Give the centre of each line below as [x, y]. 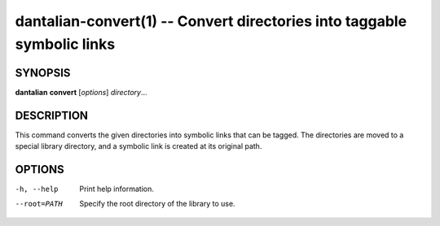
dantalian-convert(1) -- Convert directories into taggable [211, 21]
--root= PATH [39, 204]
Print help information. [117, 189]
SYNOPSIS [43, 73]
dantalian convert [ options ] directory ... [81, 92]
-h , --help [37, 189]
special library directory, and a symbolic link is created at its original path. [139, 146]
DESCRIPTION [52, 115]
